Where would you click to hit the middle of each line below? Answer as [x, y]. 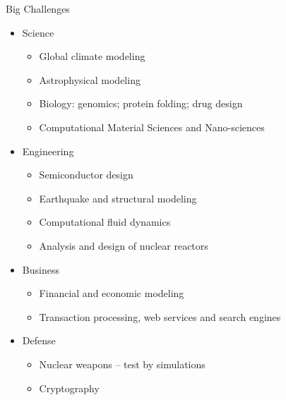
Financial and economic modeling [112, 293]
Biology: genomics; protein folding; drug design [141, 103]
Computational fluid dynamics [105, 222]
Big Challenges [38, 8]
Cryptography [69, 388]
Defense [39, 340]
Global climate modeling [92, 56]
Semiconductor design [86, 175]
